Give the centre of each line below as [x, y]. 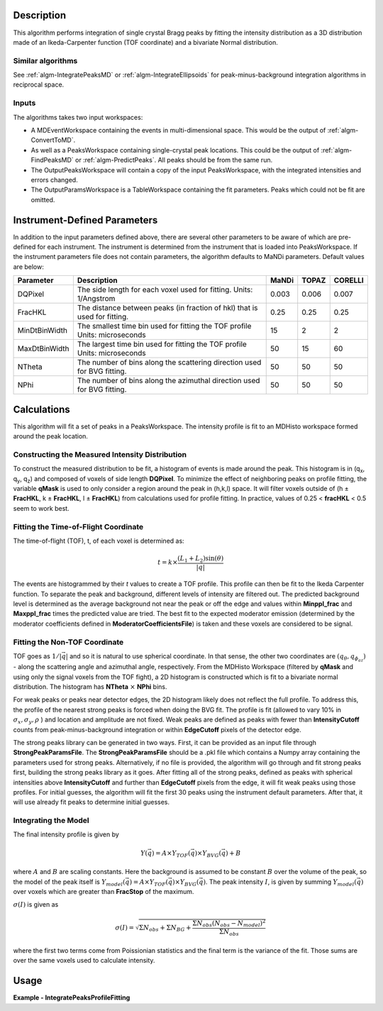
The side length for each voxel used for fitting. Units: [165, 289]
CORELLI [349, 280]
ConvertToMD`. [53, 140]
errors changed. [54, 179]
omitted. [43, 199]
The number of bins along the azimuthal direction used [168, 381]
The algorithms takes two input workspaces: [78, 117]
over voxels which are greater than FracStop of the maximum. [104, 891]
